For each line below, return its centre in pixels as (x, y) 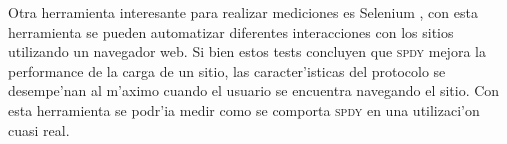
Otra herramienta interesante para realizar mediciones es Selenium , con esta (243, 12)
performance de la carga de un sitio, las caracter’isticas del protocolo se (227, 70)
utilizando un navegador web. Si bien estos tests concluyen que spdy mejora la (247, 51)
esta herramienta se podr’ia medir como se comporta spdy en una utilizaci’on (244, 109)
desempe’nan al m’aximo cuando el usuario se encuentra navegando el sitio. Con (254, 90)
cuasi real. (39, 129)
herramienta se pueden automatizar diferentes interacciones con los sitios (231, 31)
